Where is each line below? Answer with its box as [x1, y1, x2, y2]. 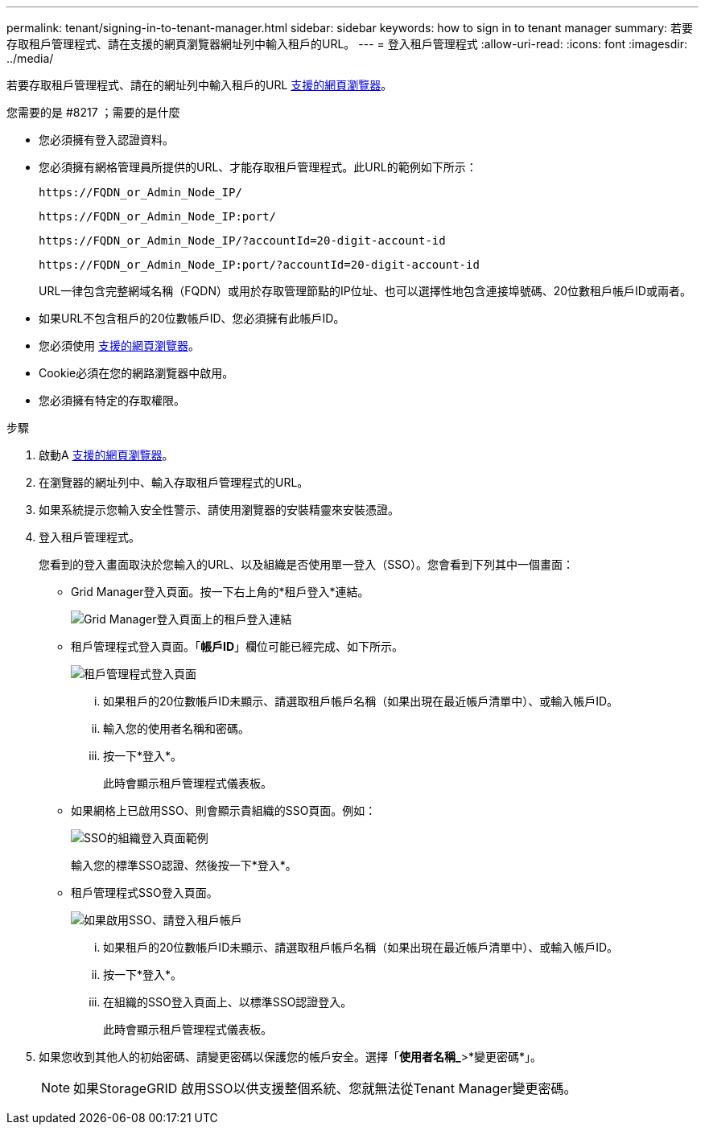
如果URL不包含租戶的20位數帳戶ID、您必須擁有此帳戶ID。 [39, 311, 345, 325]
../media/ [6, 51, 54, 65]
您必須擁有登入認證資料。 [39, 133, 174, 146]
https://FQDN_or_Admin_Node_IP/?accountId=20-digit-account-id [39, 234, 446, 247]
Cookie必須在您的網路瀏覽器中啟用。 [39, 366, 234, 380]
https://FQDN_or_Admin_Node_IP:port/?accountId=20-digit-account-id [39, 258, 480, 271]
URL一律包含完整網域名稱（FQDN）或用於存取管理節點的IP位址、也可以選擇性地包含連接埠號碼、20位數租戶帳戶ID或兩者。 [39, 284, 691, 298]
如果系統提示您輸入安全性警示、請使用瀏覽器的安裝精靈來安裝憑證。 [39, 503, 399, 516]
